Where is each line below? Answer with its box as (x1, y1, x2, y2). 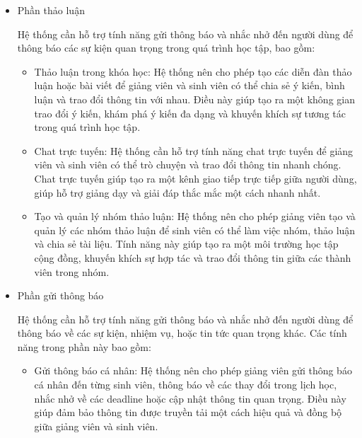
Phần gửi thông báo (17, 288, 104, 303)
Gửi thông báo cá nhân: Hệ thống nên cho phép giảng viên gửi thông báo (34, 363, 352, 378)
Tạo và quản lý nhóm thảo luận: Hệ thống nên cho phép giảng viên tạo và (34, 209, 356, 224)
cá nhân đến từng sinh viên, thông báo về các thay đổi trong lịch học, (34, 377, 337, 392)
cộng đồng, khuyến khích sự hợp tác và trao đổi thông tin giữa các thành (34, 250, 351, 265)
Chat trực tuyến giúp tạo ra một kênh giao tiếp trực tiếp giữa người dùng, (34, 171, 357, 185)
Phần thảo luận (17, 3, 85, 17)
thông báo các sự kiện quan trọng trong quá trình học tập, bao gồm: (17, 40, 315, 55)
